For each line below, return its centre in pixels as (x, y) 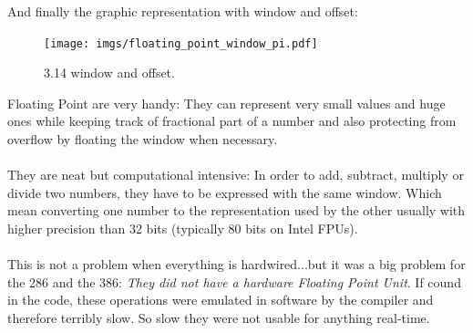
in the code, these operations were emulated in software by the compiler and (221, 300)
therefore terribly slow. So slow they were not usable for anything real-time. (219, 317)
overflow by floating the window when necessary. (143, 139)
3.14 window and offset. (109, 73)
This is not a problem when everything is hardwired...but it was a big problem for (236, 264)
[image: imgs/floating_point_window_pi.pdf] (181, 43)
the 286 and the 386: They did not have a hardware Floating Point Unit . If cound (234, 281)
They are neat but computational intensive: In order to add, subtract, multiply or (236, 175)
